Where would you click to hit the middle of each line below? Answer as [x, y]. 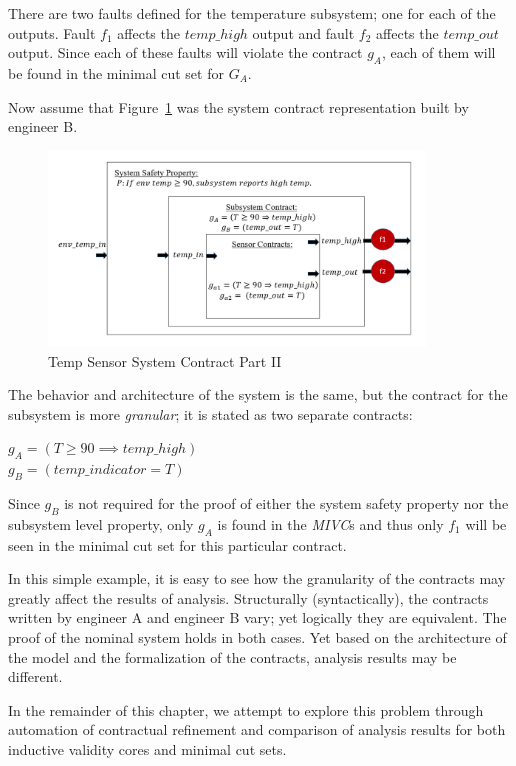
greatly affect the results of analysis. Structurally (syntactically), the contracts [248, 597]
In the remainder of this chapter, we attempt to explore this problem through [246, 709]
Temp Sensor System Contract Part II [165, 360]
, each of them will [438, 52]
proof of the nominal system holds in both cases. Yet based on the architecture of [257, 637]
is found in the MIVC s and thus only [330, 523]
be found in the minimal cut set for [116, 72]
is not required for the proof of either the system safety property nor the [286, 503]
